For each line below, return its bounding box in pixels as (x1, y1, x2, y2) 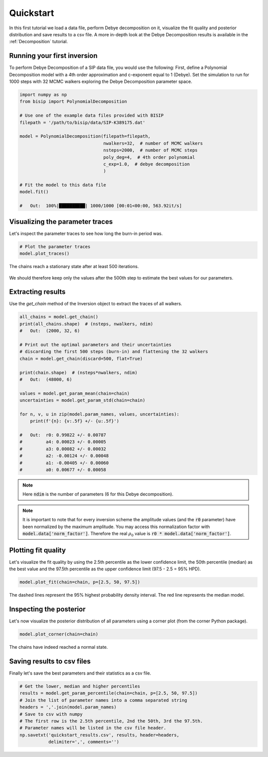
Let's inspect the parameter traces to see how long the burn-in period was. (9, 230, 163, 236)
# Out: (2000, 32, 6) (19, 328, 80, 334)
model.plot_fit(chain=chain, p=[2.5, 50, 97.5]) (19, 579, 140, 585)
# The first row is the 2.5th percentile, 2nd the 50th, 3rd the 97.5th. (19, 718, 203, 724)
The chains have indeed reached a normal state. (9, 644, 108, 650)
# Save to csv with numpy (19, 711, 83, 717)
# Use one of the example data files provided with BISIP (19, 113, 164, 119)
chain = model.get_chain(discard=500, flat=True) (19, 355, 143, 361)
